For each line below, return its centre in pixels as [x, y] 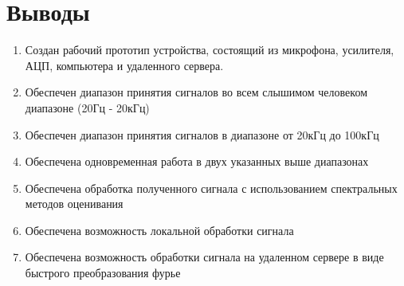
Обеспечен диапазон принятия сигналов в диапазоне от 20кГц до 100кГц [202, 134]
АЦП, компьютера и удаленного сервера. [124, 65]
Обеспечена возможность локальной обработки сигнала [159, 230]
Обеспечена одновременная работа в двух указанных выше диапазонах [197, 161]
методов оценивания [74, 204]
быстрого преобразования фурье [103, 273]
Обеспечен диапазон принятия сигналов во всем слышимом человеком [196, 92]
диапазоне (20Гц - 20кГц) [87, 107]
